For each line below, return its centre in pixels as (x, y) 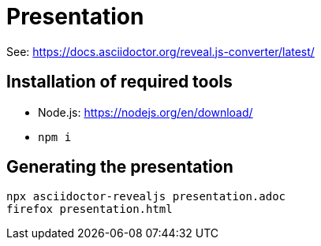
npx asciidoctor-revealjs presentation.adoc (146, 197)
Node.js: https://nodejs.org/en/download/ (146, 112)
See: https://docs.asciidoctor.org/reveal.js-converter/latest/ (160, 51)
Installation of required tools (119, 82)
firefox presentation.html (90, 209)
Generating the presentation (120, 167)
